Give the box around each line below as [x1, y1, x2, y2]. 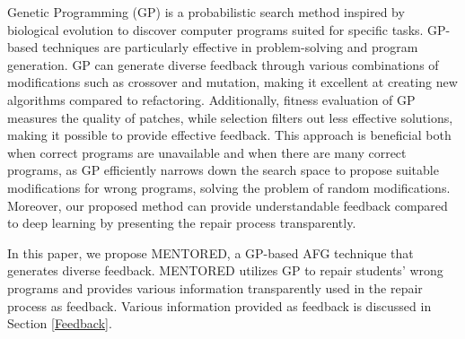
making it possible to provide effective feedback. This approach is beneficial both [7, 126, 452, 144]
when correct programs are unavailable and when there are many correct [7, 143, 407, 161]
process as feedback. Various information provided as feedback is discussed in [7, 296, 432, 315]
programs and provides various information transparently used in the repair [7, 278, 423, 297]
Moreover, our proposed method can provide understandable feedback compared [7, 196, 448, 214]
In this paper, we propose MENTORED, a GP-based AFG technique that [7, 243, 414, 262]
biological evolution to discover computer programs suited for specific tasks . [7, 20, 424, 39]
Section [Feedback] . [7, 314, 112, 333]
